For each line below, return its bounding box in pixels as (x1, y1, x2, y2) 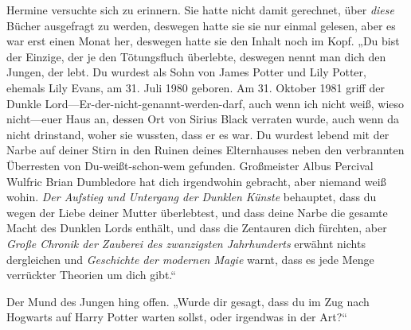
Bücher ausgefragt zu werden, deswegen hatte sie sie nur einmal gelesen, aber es (6, 17, 396, 33)
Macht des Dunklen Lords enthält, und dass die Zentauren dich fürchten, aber (6, 219, 387, 236)
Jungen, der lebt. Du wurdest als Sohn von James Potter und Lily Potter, (6, 64, 366, 80)
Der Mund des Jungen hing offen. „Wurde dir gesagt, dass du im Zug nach (6, 293, 370, 309)
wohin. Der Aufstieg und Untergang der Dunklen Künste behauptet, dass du (6, 188, 377, 205)
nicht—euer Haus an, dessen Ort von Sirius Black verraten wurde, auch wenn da (6, 111, 400, 127)
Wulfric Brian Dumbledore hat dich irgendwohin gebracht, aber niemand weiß (6, 173, 386, 189)
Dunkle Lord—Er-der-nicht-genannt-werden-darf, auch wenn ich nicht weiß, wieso (6, 95, 405, 111)
